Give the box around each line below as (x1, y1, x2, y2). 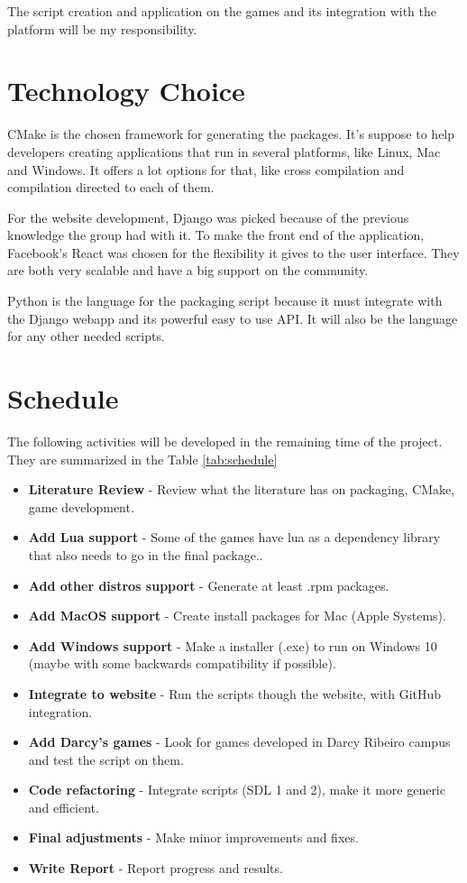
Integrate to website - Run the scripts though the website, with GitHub (28, 684, 442, 703)
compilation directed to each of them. (7, 178, 215, 197)
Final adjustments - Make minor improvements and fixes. (28, 828, 359, 847)
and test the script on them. (28, 750, 184, 768)
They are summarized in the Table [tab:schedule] (7, 449, 278, 468)
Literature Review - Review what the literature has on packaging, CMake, (28, 480, 455, 499)
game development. (28, 497, 134, 516)
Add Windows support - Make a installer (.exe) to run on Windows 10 (28, 636, 437, 655)
